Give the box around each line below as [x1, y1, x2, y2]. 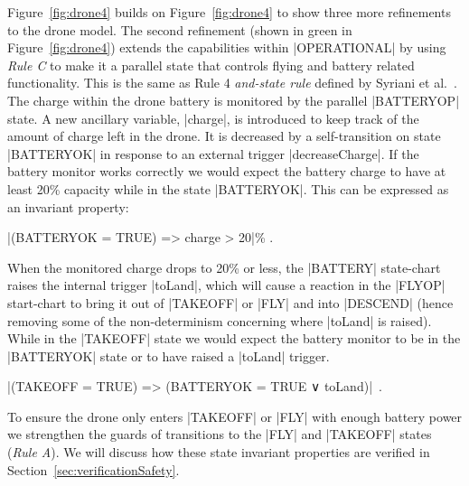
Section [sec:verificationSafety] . [7, 460, 180, 479]
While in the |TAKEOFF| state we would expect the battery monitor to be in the [7, 329, 461, 348]
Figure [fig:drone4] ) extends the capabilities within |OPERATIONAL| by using [7, 38, 446, 57]
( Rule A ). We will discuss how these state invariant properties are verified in [7, 443, 430, 462]
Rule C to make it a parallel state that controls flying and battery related [7, 55, 415, 74]
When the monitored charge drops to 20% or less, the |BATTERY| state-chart [7, 257, 441, 276]
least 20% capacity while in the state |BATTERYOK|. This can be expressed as [7, 179, 449, 198]
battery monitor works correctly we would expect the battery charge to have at [7, 162, 446, 181]
